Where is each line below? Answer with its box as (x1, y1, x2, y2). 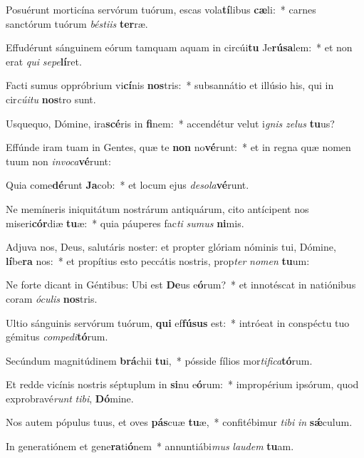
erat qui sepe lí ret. (6, 53, 82, 68)
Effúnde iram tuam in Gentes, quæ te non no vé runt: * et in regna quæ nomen (6, 140, 351, 155)
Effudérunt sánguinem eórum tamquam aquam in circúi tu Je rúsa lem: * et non (6, 40, 353, 55)
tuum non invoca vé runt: (6, 153, 111, 168)
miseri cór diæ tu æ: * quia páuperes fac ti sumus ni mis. (6, 215, 244, 230)
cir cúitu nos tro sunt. (6, 91, 96, 106)
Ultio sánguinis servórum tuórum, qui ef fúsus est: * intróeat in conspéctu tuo (6, 315, 350, 330)
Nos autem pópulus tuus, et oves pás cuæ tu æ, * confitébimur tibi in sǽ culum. (6, 415, 353, 430)
